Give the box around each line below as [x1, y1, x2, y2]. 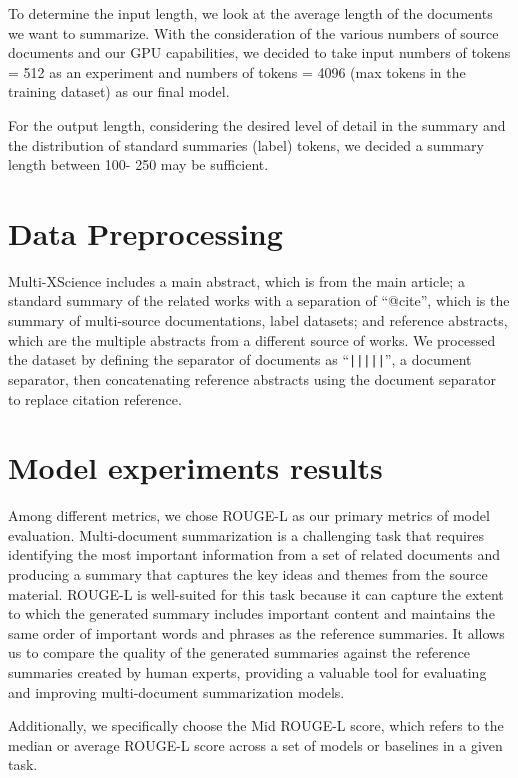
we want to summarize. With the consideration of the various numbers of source [8, 22, 499, 43]
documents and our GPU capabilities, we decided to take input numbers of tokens [8, 42, 511, 63]
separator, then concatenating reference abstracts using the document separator [8, 368, 496, 389]
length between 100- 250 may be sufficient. [8, 154, 269, 175]
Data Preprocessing [8, 212, 283, 253]
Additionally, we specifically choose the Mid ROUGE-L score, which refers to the [8, 715, 504, 736]
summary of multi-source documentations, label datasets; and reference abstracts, [8, 310, 508, 331]
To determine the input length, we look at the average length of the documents [8, 3, 493, 23]
